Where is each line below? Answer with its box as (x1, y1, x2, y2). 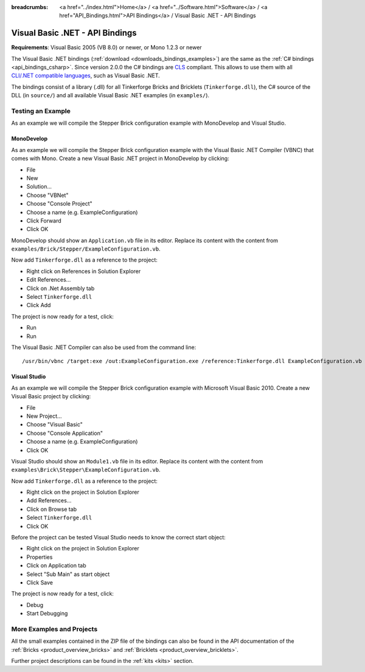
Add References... (26, 497, 72, 504)
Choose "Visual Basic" (26, 421, 83, 428)
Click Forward (26, 216, 62, 224)
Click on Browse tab (26, 505, 77, 513)
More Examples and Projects (11, 625, 98, 633)
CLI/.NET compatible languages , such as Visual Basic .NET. (11, 72, 161, 79)
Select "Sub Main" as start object (26, 570, 110, 578)
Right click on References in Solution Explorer (26, 268, 141, 275)
